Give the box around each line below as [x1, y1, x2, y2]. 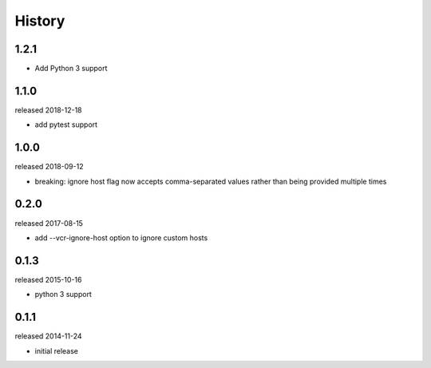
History [14, 12, 65, 30]
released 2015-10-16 [14, 275, 82, 284]
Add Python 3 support [34, 64, 108, 73]
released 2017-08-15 [14, 218, 84, 228]
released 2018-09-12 [14, 162, 84, 172]
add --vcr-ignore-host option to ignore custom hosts [34, 232, 208, 243]
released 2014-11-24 [14, 331, 83, 341]
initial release [34, 346, 79, 355]
